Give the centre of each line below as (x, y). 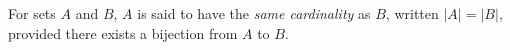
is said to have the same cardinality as (254, 13)
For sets (32, 13)
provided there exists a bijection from (123, 32)
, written (412, 13)
